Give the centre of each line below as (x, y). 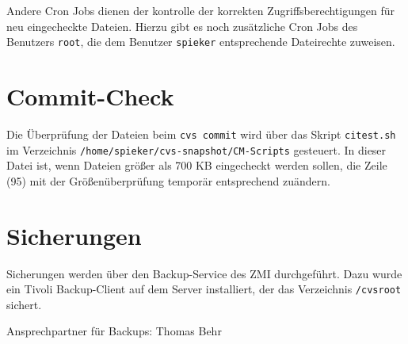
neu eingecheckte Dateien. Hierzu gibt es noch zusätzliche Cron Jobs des (182, 26)
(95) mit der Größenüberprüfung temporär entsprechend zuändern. (168, 180)
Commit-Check (90, 96)
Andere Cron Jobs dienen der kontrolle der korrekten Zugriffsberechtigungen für (200, 10)
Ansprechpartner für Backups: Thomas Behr (114, 331)
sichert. (24, 304)
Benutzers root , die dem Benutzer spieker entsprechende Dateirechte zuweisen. (201, 42)
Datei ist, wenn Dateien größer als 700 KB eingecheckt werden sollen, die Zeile (197, 165)
